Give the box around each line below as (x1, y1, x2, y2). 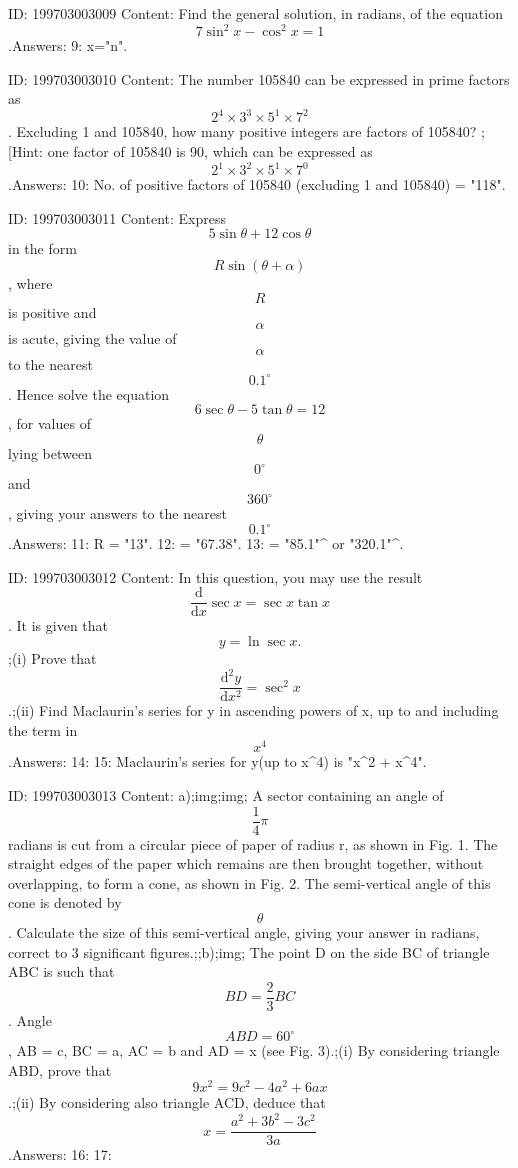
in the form (8, 238, 77, 259)
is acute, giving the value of (8, 328, 177, 349)
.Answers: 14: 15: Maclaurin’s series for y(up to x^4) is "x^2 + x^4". (8, 751, 427, 772)
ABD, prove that (8, 1059, 112, 1080)
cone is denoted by (8, 892, 122, 913)
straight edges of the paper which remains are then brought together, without (8, 853, 484, 874)
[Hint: (8, 140, 44, 161)
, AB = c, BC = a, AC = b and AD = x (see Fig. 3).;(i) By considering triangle (8, 1040, 500, 1061)
